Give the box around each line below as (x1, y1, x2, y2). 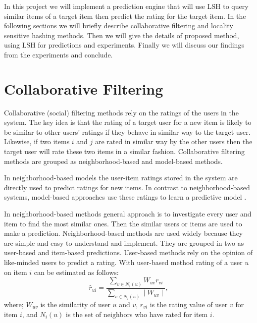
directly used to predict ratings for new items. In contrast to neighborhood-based (4, 182, 250, 192)
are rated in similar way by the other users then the (95, 136, 253, 147)
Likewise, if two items (4, 136, 70, 147)
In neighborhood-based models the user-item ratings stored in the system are (4, 172, 238, 183)
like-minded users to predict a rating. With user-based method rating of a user (4, 257, 243, 267)
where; (4, 299, 24, 309)
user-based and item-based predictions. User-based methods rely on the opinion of (4, 247, 253, 258)
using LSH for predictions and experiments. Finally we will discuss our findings (4, 40, 244, 50)
